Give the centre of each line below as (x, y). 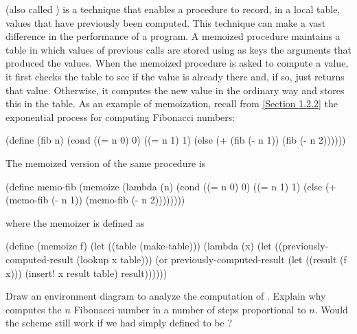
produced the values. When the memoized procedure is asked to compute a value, (177, 63)
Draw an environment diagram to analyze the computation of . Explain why (166, 296)
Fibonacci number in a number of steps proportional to (190, 309)
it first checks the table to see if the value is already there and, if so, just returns (175, 76)
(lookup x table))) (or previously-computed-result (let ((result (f (211, 259)
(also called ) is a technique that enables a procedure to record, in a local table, (173, 9)
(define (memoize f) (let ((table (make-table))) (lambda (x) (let (139, 246)
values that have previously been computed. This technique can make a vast (166, 22)
